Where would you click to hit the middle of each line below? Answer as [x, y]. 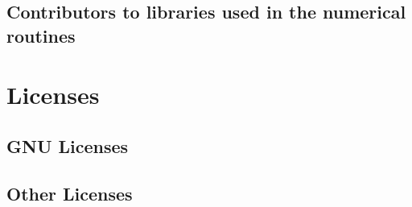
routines [41, 35]
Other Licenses [70, 193]
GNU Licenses [68, 145]
